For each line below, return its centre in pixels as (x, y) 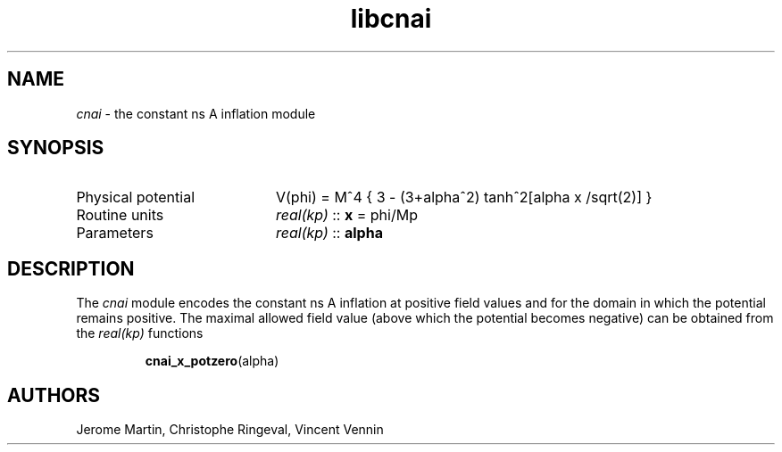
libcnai (391, 19)
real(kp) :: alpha (329, 233)
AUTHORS (54, 395)
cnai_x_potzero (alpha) (212, 361)
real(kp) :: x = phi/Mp (346, 215)
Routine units (120, 215)
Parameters (115, 233)
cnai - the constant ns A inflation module (196, 113)
